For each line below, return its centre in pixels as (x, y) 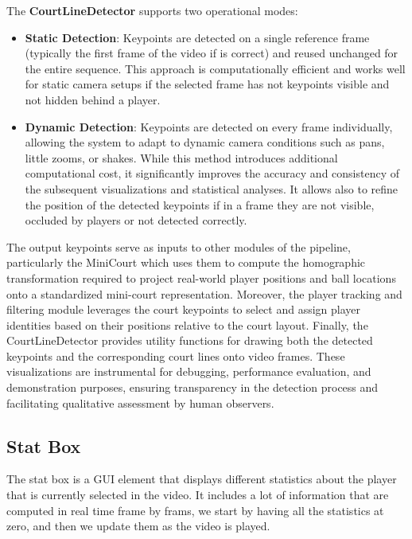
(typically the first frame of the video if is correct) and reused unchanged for (212, 53)
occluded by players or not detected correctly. (136, 220)
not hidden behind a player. (93, 99)
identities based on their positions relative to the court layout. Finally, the (187, 324)
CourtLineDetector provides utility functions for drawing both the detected (190, 340)
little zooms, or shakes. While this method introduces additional (181, 157)
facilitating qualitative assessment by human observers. (140, 402)
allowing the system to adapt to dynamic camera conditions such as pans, (205, 142)
